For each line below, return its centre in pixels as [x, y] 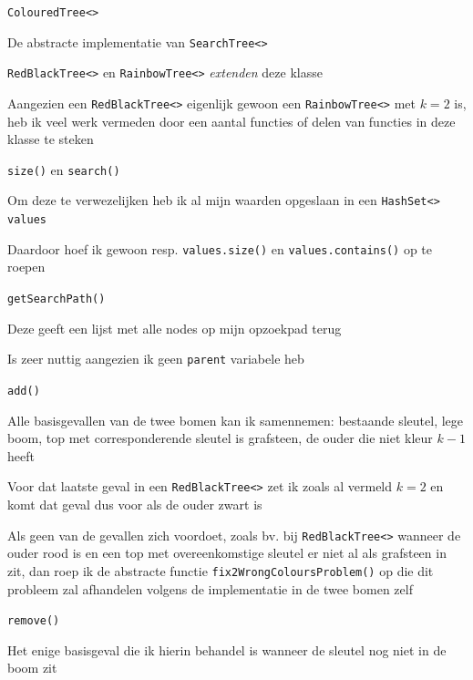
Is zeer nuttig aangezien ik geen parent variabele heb [156, 359]
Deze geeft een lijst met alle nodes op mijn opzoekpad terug [175, 328]
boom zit [32, 668]
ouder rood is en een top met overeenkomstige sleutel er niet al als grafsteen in [227, 553]
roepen [26, 267]
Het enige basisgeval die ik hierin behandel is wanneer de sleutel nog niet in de [227, 649]
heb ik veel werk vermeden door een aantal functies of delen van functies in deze [231, 121]
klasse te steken [51, 139]
